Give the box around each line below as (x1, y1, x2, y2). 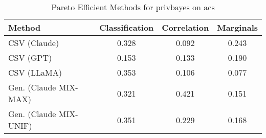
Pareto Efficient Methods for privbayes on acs (51, 1, 215, 13)
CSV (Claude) (8, 37, 59, 49)
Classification (99, 21, 154, 33)
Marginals (217, 21, 258, 33)
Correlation (162, 21, 209, 33)
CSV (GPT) (8, 52, 52, 63)
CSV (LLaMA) (8, 66, 62, 78)
